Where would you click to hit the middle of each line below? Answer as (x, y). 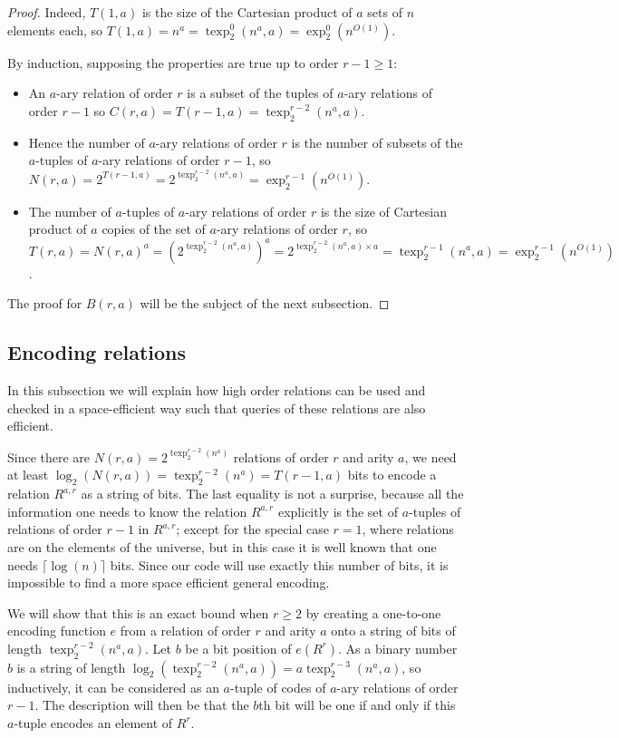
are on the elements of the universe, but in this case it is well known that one (222, 546)
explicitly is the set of (338, 511)
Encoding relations (97, 352)
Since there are (49, 456)
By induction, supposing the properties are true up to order (173, 62)
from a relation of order (185, 631)
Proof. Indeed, (47, 12)
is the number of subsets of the (377, 142)
